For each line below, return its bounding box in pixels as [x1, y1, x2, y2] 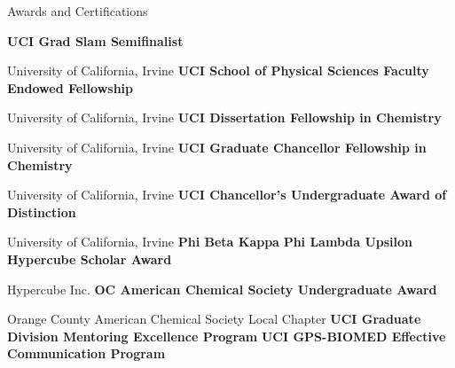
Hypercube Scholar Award [7, 249, 172, 268]
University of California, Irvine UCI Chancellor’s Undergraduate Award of [7, 185, 447, 204]
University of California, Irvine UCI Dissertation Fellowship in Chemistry [7, 108, 442, 127]
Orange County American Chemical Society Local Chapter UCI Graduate [7, 309, 421, 328]
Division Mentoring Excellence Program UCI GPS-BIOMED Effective [7, 326, 446, 345]
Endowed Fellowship [7, 78, 134, 97]
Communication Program [7, 344, 166, 363]
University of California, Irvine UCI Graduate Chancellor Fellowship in [7, 137, 427, 156]
